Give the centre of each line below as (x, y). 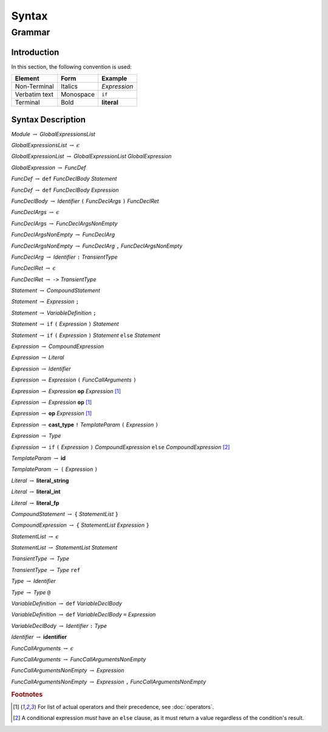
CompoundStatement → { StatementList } (65, 514)
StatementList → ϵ (35, 536)
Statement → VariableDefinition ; (54, 313)
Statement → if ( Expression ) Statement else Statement (86, 335)
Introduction (35, 52)
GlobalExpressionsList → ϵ (46, 145)
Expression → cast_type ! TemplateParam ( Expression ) (85, 424)
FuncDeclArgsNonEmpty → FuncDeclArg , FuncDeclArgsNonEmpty (97, 246)
